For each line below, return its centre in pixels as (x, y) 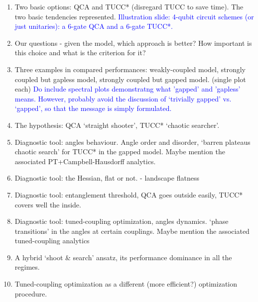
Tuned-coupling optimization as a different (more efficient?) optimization (126, 284)
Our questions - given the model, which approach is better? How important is (133, 43)
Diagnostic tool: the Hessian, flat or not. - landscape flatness (107, 178)
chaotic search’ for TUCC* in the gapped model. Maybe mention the (120, 151)
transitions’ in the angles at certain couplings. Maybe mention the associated (132, 231)
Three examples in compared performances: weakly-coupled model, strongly (130, 69)
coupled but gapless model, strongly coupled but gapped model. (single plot (130, 79)
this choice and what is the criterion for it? (80, 52)
